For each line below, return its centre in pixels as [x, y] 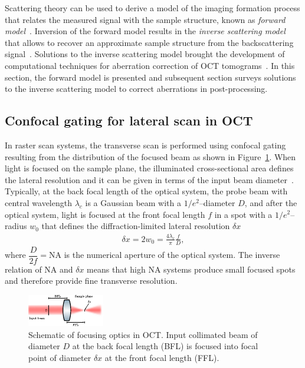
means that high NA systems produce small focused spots [191, 269]
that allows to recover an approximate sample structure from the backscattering [149, 42]
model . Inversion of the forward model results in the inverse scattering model [145, 31]
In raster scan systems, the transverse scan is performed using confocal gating [145, 145]
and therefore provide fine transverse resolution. [91, 281]
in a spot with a [243, 214]
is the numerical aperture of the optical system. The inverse [172, 255]
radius [16, 226]
